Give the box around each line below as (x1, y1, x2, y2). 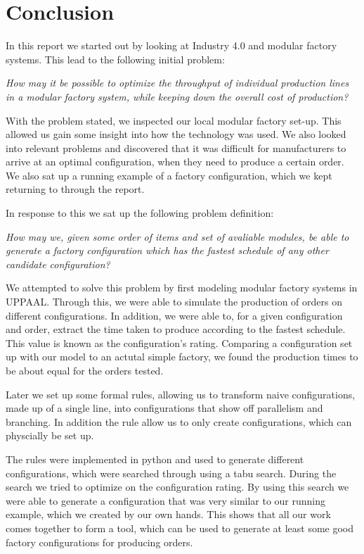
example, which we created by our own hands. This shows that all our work (6, 507, 331, 522)
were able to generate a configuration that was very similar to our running (6, 493, 326, 508)
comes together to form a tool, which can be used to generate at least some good (6, 520, 354, 535)
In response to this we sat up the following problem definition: (6, 206, 274, 220)
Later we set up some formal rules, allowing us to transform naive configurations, (6, 386, 356, 401)
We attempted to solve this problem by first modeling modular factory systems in (6, 280, 358, 295)
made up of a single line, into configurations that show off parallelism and (6, 401, 323, 415)
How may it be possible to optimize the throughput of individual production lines (6, 75, 349, 90)
